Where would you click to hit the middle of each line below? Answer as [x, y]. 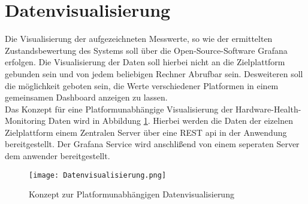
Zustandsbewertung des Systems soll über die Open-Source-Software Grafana [146, 50]
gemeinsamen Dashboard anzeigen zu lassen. [86, 97]
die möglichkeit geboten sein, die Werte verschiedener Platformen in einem [142, 85]
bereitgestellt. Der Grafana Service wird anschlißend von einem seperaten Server [152, 144]
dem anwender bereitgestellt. [58, 156]
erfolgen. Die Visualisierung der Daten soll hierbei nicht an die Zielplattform [145, 62]
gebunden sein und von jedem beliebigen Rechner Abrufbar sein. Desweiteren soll [154, 73]
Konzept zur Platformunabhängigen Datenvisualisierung [132, 194]
